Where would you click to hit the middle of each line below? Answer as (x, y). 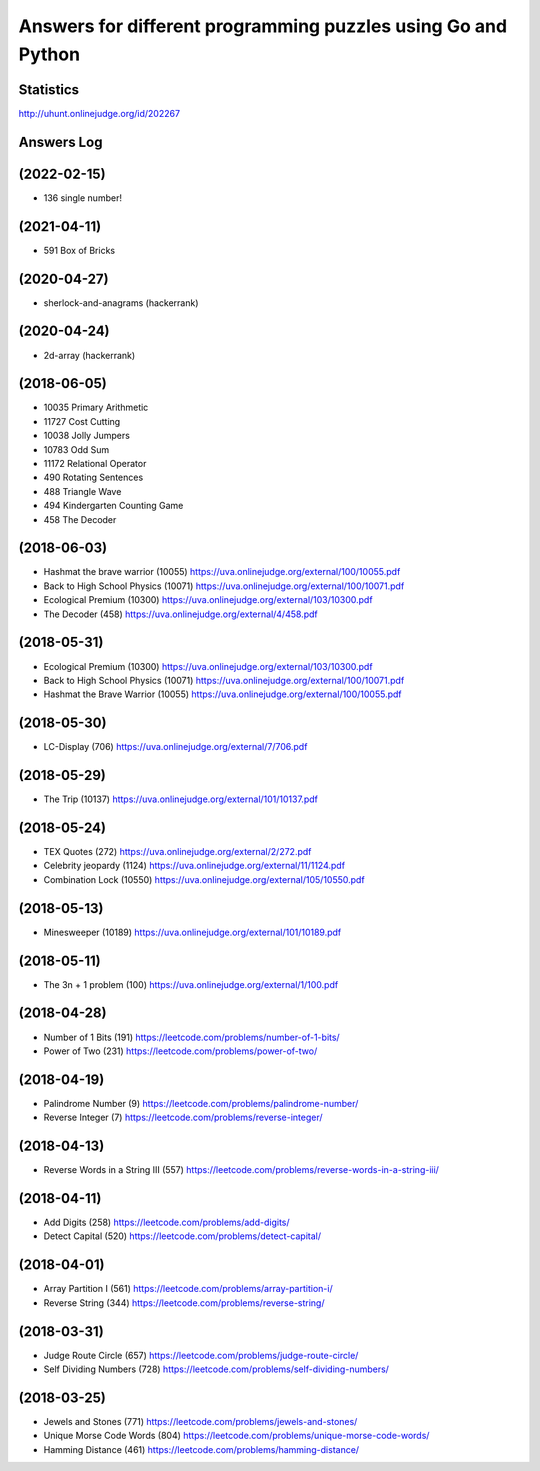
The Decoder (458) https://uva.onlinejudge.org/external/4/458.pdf (181, 614)
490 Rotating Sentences (93, 477)
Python (49, 54)
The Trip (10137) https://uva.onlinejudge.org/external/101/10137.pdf (181, 799)
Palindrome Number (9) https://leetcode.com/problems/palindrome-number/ (201, 1103)
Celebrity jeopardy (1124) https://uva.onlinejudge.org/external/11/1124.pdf (194, 866)
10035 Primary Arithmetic (96, 407)
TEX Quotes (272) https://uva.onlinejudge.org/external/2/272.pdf (177, 852)
